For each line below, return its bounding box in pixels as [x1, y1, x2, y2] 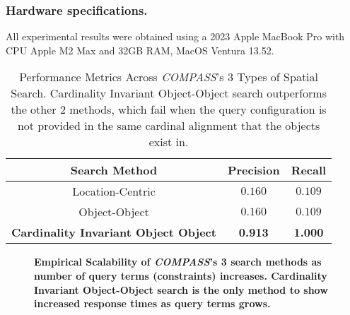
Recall [291, 162, 327, 179]
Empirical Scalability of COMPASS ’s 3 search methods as [34, 254, 322, 269]
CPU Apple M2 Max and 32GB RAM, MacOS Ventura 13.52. [6, 42, 274, 57]
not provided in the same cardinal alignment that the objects [17, 117, 320, 134]
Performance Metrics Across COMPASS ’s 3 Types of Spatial [19, 69, 319, 85]
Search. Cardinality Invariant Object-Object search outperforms [11, 85, 327, 102]
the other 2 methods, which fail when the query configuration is [11, 101, 327, 118]
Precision [227, 162, 280, 179]
